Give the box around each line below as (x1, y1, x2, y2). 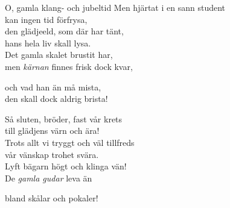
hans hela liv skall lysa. (5, 36, 91, 49)
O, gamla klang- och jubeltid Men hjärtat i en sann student (5, 1, 226, 13)
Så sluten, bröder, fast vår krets (5, 112, 123, 125)
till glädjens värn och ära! (5, 124, 100, 137)
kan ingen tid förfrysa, (5, 13, 88, 25)
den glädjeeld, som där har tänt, (5, 25, 124, 37)
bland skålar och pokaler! (5, 192, 98, 204)
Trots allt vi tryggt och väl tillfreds (5, 136, 135, 148)
